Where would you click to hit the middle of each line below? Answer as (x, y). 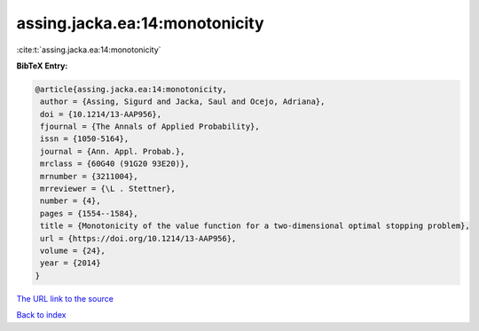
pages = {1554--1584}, (90, 213)
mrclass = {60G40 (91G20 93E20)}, (115, 164)
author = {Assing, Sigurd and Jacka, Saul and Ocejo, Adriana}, (183, 102)
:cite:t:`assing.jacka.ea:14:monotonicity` (89, 50)
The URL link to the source (65, 298)
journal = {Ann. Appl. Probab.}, (113, 151)
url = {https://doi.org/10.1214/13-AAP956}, (138, 238)
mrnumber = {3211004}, (90, 176)
